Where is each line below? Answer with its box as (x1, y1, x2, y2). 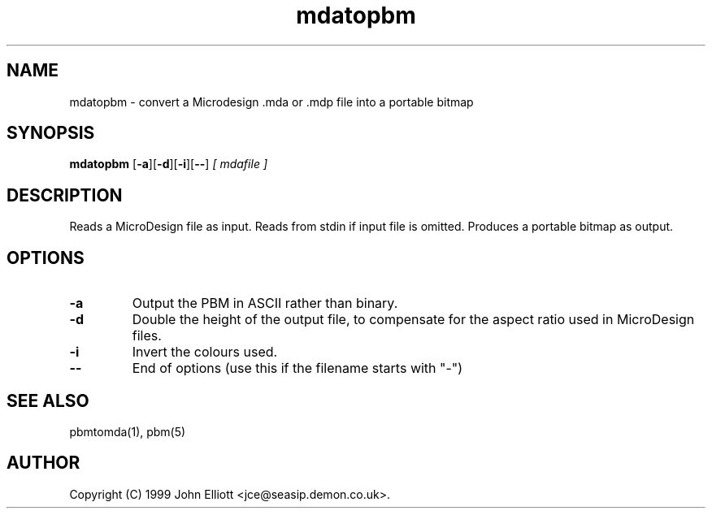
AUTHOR (7, 452, 80, 474)
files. (132, 327, 162, 344)
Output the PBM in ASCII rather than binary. (132, 295, 398, 312)
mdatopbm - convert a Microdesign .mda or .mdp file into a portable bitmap (69, 94, 474, 109)
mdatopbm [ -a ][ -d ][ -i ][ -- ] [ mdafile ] (69, 157, 267, 171)
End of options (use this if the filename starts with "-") (132, 360, 463, 377)
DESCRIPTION (7, 184, 123, 206)
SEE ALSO (7, 390, 89, 411)
